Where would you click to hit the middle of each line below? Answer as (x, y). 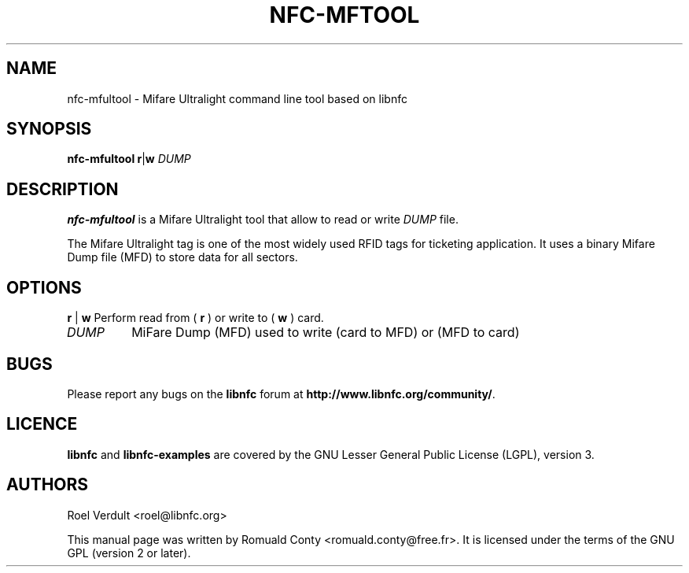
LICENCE (42, 424)
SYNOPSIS (49, 129)
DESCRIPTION (63, 189)
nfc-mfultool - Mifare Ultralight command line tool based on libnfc (237, 98)
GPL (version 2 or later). (129, 553)
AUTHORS (48, 485)
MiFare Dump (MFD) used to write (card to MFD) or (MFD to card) (326, 333)
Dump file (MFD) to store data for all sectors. (182, 257)
